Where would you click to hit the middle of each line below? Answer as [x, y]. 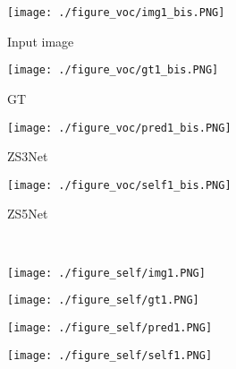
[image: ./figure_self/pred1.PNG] [110, 327]
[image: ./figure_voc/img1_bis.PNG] [116, 13]
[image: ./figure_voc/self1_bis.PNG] [119, 185]
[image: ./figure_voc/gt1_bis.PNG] [113, 70]
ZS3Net [28, 156]
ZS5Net [28, 214]
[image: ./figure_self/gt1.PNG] [103, 300]
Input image [41, 41]
